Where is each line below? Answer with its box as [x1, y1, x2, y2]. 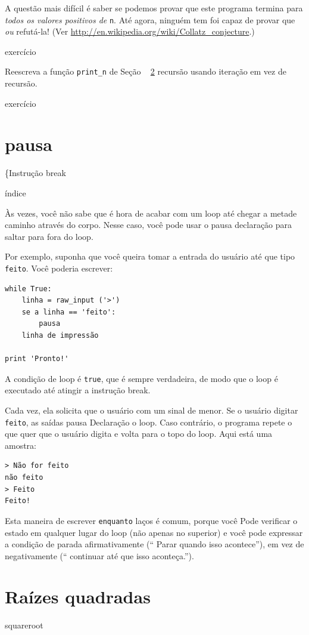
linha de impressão [21, 331, 99, 340]
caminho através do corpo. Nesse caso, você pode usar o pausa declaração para [5, 218, 292, 231]
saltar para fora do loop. [5, 230, 93, 242]
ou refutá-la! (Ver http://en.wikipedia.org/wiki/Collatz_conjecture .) [5, 25, 255, 38]
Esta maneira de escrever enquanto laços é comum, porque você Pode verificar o [5, 514, 298, 526]
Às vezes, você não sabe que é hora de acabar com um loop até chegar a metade [5, 206, 297, 219]
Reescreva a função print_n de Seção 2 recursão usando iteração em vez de [5, 65, 286, 78]
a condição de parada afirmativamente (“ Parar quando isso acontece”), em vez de [5, 538, 304, 550]
